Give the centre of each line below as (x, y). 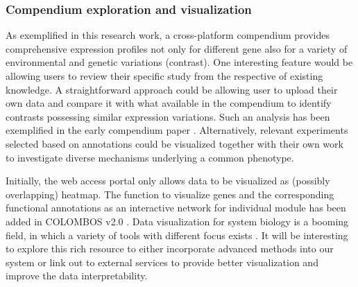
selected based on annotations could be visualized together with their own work (174, 143)
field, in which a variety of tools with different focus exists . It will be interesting (177, 235)
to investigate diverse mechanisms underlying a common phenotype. (150, 157)
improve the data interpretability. (77, 276)
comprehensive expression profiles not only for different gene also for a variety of (177, 48)
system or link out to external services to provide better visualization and (162, 262)
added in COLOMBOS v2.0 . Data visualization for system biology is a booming (177, 221)
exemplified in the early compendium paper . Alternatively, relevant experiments (177, 130)
